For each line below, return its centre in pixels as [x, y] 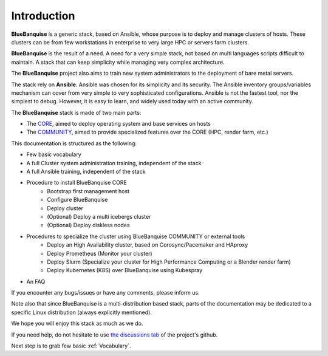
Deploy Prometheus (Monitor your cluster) [100, 253]
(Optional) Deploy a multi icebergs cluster [99, 216]
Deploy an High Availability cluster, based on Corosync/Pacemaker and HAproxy [148, 245]
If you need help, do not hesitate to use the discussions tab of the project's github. [114, 335]
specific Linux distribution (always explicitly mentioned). [81, 312]
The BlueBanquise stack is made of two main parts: [76, 112]
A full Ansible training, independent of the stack [86, 172]
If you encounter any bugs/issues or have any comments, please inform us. [105, 293]
